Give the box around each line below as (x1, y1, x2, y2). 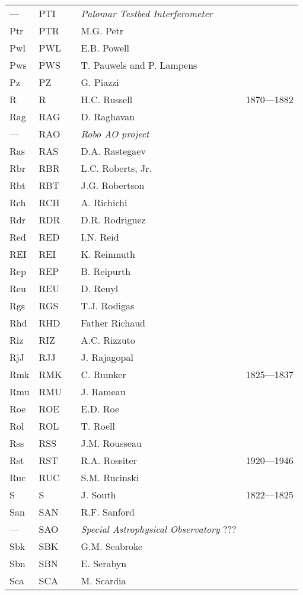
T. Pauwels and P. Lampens (81, 58, 197, 72)
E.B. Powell (81, 41, 130, 55)
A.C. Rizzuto (81, 333, 135, 347)
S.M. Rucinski (81, 471, 139, 484)
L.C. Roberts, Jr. (81, 161, 152, 175)
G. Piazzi (81, 75, 119, 89)
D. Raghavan (81, 110, 135, 123)
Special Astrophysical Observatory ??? (81, 522, 237, 536)
